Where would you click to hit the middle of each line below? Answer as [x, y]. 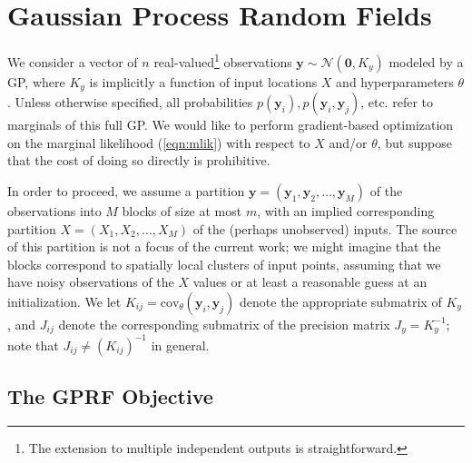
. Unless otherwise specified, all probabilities [130, 102]
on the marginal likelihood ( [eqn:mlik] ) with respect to [159, 142]
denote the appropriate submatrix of [341, 301]
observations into [54, 211]
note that [33, 345]
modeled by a [426, 61]
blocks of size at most [182, 211]
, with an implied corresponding [346, 211]
